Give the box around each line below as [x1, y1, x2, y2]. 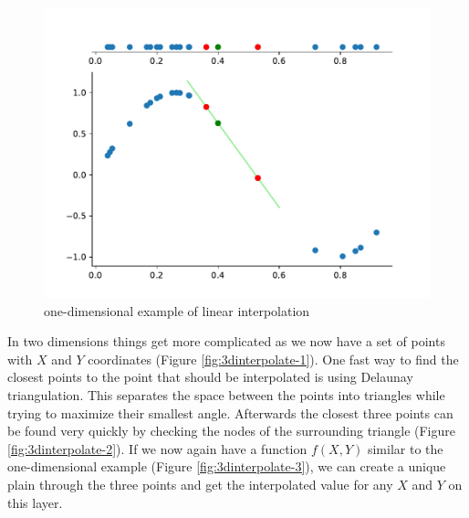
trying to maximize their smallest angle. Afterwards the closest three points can [7, 403, 453, 422]
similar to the [367, 439, 443, 458]
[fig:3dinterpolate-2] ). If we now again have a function [7, 439, 307, 458]
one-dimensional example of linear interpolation [44, 301, 310, 320]
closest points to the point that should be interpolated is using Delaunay [7, 367, 413, 386]
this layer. [7, 492, 63, 512]
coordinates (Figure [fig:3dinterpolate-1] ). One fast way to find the [88, 349, 459, 368]
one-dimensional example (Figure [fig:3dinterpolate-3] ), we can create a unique [7, 457, 446, 476]
